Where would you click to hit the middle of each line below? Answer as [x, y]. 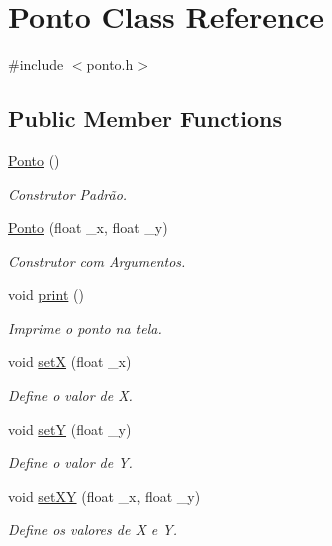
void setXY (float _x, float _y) [104, 495]
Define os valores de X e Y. [92, 529]
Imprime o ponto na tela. [85, 327]
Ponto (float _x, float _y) [88, 227]
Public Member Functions [145, 118]
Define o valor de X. [70, 395]
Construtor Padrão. [68, 193]
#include [36, 64]
